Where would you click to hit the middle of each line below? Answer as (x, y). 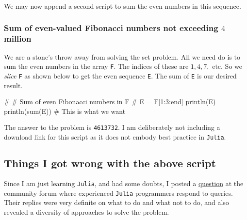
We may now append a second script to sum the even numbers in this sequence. (123, 6)
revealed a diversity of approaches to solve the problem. (87, 212)
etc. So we (227, 66)
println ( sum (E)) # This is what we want (65, 111)
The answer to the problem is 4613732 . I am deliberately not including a (112, 127)
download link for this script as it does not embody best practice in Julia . (115, 137)
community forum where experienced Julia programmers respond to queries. (118, 193)
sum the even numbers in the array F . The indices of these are (96, 66)
